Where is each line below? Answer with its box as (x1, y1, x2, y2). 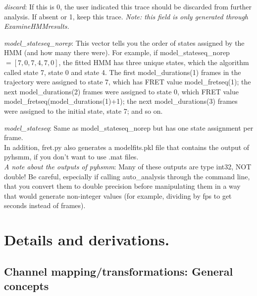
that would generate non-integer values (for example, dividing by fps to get (4, 190, 232, 201)
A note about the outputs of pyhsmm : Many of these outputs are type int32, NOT (4, 161, 252, 171)
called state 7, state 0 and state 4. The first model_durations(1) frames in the (4, 67, 241, 77)
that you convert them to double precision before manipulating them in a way (4, 181, 241, 191)
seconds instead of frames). (4, 200, 86, 211)
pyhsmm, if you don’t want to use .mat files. (4, 151, 139, 162)
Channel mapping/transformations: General (4, 263, 233, 279)
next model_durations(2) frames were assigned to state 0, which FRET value (4, 86, 239, 96)
